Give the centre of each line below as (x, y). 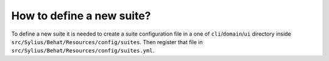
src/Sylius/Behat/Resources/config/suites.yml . (83, 51)
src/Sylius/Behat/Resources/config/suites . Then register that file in (107, 42)
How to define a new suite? (81, 16)
